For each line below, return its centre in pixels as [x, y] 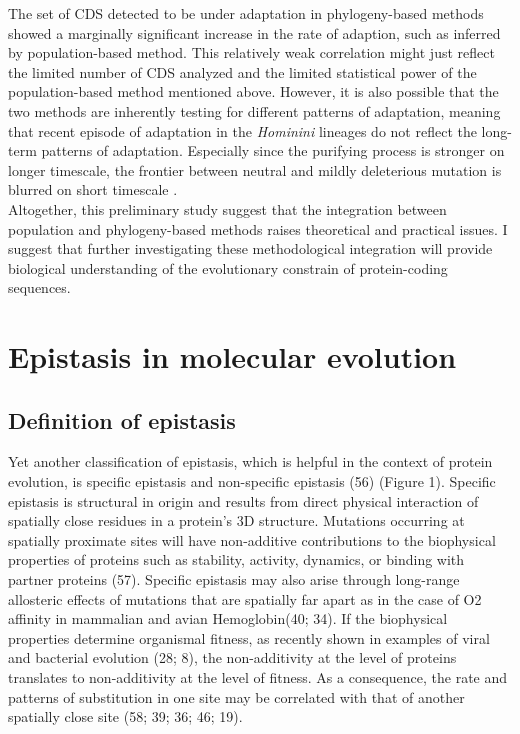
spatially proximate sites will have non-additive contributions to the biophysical [252, 539]
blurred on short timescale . [93, 189]
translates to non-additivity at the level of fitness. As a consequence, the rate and [258, 677]
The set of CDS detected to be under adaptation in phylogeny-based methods [246, 13]
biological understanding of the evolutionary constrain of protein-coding [228, 267]
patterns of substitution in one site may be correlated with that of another [236, 696]
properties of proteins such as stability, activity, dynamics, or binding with [236, 559]
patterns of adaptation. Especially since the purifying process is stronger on [273, 150]
